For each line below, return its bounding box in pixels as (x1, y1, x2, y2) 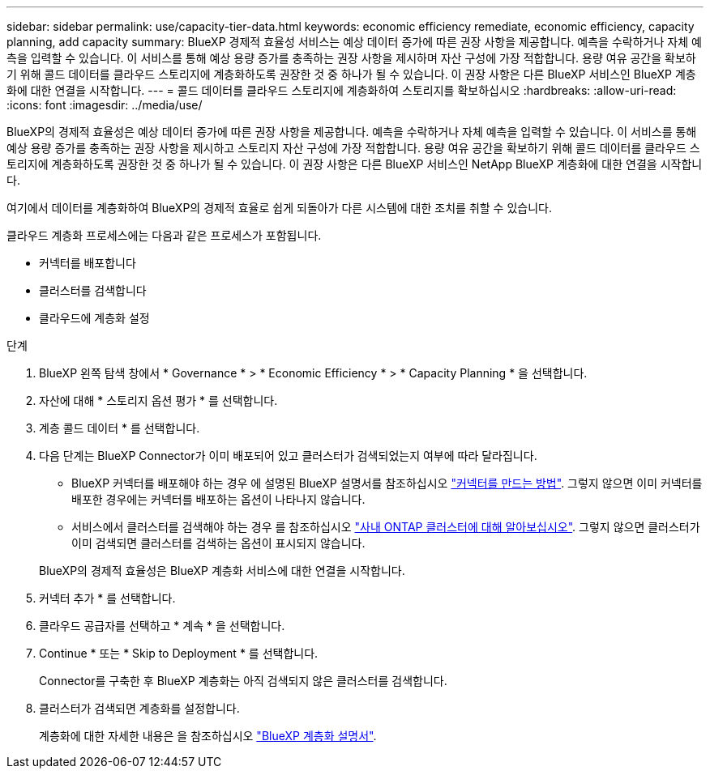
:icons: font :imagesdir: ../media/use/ (6, 98, 203, 112)
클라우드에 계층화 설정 (39, 311, 150, 325)
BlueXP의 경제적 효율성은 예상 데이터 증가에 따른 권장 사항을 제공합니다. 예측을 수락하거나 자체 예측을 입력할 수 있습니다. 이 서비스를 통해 (6, 125, 697, 138)
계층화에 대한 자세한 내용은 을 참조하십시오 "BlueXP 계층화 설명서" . (39, 729, 377, 743)
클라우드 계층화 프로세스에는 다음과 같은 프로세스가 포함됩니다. (6, 228, 322, 242)
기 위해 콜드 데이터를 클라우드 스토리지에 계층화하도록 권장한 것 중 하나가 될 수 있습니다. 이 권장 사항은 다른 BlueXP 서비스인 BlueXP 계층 (6, 67, 696, 81)
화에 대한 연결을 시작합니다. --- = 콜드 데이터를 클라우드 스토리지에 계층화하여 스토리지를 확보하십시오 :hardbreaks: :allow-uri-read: (6, 83, 677, 97)
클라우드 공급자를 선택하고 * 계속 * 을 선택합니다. (39, 619, 285, 632)
